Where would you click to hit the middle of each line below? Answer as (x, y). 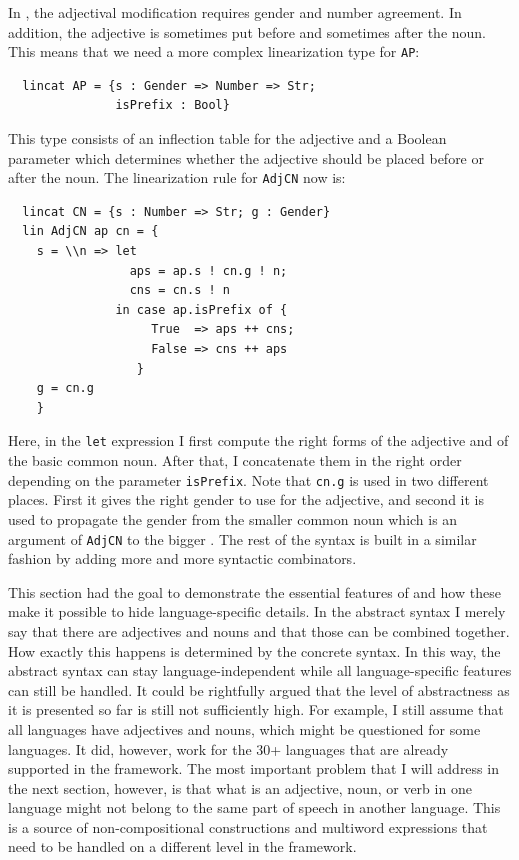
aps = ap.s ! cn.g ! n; (208, 270)
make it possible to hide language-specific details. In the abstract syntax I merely (257, 611)
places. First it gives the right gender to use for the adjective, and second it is (246, 499)
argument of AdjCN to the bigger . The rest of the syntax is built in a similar (242, 538)
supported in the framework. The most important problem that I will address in (253, 768)
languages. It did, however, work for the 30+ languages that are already (228, 748)
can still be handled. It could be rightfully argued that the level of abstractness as (259, 689)
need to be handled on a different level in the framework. (182, 846)
